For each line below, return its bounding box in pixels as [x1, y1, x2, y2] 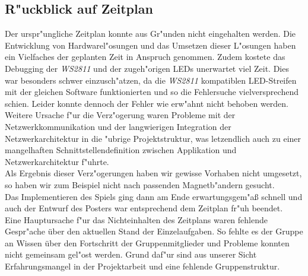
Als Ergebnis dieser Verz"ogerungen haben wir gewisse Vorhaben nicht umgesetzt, [5, 167, 302, 179]
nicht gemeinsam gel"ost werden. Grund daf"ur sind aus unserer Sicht [5, 248, 257, 261]
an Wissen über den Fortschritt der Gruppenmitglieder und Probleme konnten [5, 236, 290, 249]
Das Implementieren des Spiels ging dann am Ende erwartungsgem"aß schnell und [5, 190, 303, 202]
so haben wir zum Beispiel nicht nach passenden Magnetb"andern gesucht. [5, 178, 275, 191]
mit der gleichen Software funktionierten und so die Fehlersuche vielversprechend [5, 85, 299, 98]
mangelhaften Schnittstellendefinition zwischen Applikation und [5, 144, 237, 156]
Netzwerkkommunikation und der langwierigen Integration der [5, 120, 231, 132]
